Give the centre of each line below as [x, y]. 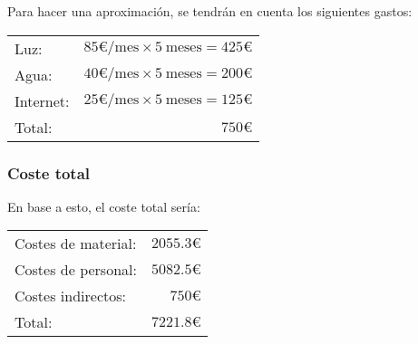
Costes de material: [76, 244]
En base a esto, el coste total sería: [104, 206]
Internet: [42, 100]
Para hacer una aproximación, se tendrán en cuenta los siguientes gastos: [210, 11]
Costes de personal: [76, 270]
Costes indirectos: [70, 296]
